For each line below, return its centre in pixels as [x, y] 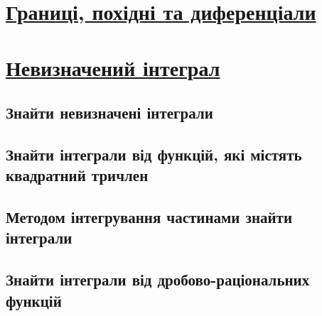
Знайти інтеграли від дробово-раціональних [158, 279]
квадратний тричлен [77, 175]
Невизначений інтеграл [113, 67]
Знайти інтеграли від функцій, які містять [154, 154]
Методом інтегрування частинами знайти [149, 217]
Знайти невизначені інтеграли [109, 113]
